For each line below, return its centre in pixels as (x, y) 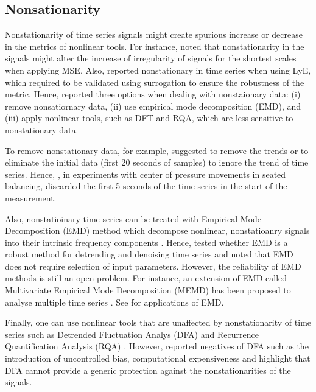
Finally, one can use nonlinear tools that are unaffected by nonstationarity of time (158, 322)
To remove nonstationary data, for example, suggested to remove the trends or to (157, 150)
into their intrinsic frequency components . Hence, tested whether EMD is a (146, 242)
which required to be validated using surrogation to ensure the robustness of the (155, 82)
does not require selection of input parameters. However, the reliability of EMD (153, 266)
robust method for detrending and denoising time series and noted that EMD (149, 254)
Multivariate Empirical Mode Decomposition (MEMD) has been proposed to (148, 290)
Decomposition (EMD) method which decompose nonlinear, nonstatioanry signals (157, 230)
